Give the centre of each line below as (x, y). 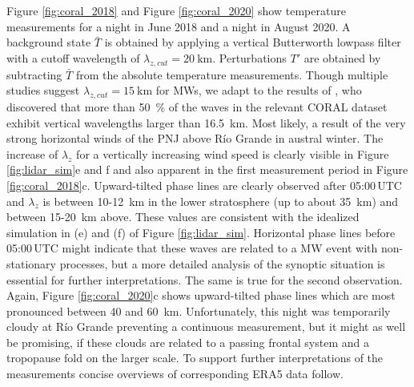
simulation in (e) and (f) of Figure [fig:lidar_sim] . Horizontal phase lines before (201, 232)
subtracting (34, 74)
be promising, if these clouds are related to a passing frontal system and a (188, 342)
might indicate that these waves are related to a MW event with (220, 248)
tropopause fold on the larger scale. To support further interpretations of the (195, 358)
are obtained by (342, 57)
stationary (31, 263)
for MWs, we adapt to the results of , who (259, 90)
